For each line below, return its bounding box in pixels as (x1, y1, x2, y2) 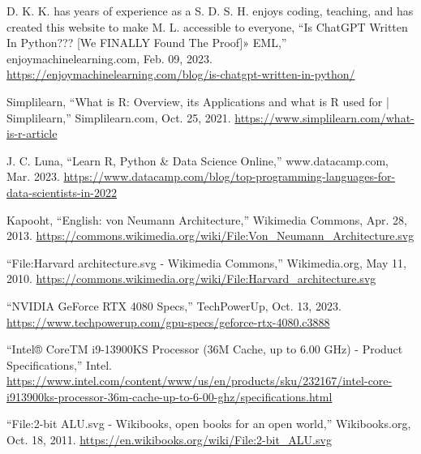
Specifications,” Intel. (6, 356, 112, 373)
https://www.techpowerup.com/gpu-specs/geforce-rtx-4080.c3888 (6, 313, 330, 330)
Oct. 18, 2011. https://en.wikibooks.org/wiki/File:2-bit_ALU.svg (6, 431, 332, 448)
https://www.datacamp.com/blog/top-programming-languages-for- (63, 168, 396, 185)
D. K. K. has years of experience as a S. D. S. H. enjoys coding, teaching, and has (6, 2, 414, 19)
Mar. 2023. (6, 168, 60, 185)
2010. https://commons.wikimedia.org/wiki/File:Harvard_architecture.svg (6, 270, 376, 287)
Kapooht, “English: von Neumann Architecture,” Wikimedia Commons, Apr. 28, (6, 211, 408, 228)
